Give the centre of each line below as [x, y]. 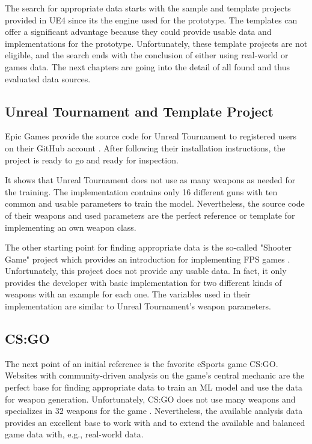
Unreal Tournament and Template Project [139, 111]
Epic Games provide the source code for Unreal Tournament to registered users [151, 136]
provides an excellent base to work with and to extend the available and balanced [155, 422]
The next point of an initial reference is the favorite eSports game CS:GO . [142, 363]
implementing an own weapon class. [71, 227]
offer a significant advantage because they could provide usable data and [138, 32]
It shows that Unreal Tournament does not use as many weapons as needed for [150, 180]
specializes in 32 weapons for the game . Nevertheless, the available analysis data [154, 411]
